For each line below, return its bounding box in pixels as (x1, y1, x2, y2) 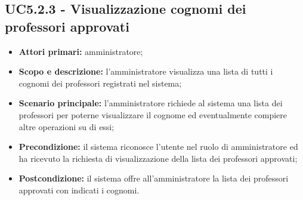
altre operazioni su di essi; (18, 120, 115, 133)
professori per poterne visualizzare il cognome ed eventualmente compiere (18, 108, 287, 121)
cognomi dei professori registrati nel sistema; (18, 76, 182, 89)
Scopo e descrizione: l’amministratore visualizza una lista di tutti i (18, 65, 273, 78)
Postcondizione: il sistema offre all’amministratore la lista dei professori (18, 172, 289, 184)
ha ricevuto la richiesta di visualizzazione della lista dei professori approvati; (18, 152, 298, 164)
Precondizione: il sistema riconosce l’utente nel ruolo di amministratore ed (18, 140, 298, 153)
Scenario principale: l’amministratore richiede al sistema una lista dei (18, 97, 283, 109)
